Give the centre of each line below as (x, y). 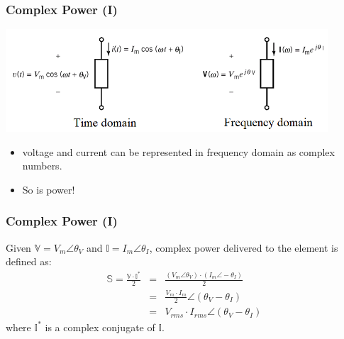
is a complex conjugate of (100, 327)
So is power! (49, 189)
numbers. (42, 166)
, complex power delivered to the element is (244, 247)
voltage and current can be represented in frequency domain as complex (178, 151)
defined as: (29, 261)
